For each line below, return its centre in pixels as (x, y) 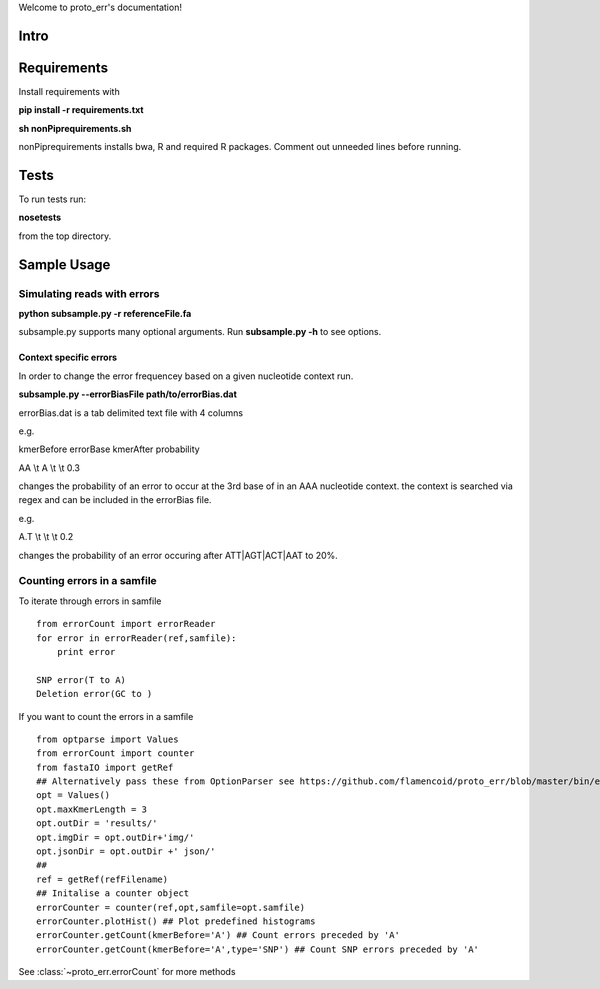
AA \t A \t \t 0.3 (49, 467)
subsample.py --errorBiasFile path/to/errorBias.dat (127, 394)
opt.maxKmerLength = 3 (92, 809)
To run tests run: (52, 199)
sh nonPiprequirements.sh (75, 128)
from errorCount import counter (115, 753)
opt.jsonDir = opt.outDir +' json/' (126, 851)
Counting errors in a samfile (87, 581)
